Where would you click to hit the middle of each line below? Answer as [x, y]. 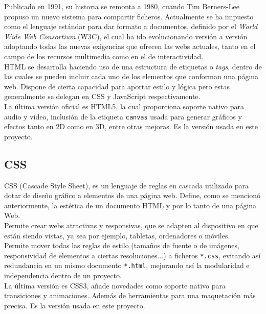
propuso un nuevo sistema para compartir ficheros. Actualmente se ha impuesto [129, 16]
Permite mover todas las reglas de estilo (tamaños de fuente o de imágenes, [122, 245]
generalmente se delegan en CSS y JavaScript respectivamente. [102, 96]
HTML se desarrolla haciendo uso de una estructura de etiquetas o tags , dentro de [133, 66]
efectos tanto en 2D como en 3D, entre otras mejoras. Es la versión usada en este [131, 126]
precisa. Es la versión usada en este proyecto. [75, 305]
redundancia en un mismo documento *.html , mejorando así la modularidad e [127, 265]
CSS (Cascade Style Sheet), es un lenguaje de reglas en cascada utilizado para [126, 185]
